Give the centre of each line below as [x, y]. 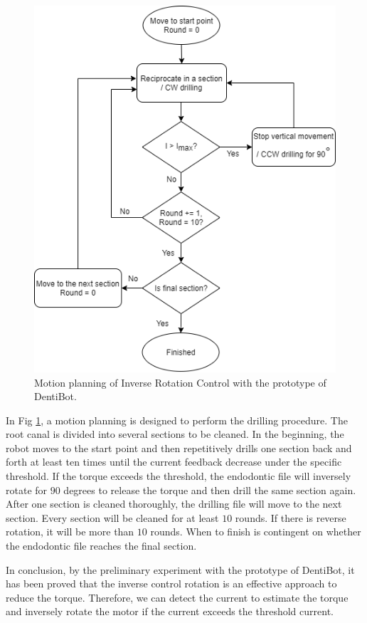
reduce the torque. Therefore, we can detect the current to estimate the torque [177, 597]
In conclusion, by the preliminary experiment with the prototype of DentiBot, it [180, 569]
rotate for [27, 489]
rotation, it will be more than [70, 532]
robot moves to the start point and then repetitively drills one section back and [179, 447]
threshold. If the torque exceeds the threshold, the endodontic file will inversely [179, 476]
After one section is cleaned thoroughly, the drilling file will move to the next [174, 504]
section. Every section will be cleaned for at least [112, 517]
